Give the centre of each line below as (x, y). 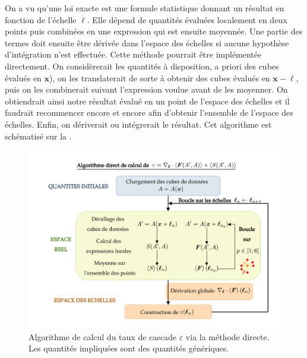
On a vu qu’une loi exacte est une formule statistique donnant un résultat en (145, 8)
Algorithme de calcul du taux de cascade (102, 336)
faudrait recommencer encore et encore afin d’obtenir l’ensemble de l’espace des (149, 113)
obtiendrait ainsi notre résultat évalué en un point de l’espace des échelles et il (147, 101)
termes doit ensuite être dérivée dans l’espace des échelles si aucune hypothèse (147, 42)
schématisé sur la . (38, 136)
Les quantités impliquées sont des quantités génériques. (129, 348)
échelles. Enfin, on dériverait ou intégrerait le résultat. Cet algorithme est (138, 124)
